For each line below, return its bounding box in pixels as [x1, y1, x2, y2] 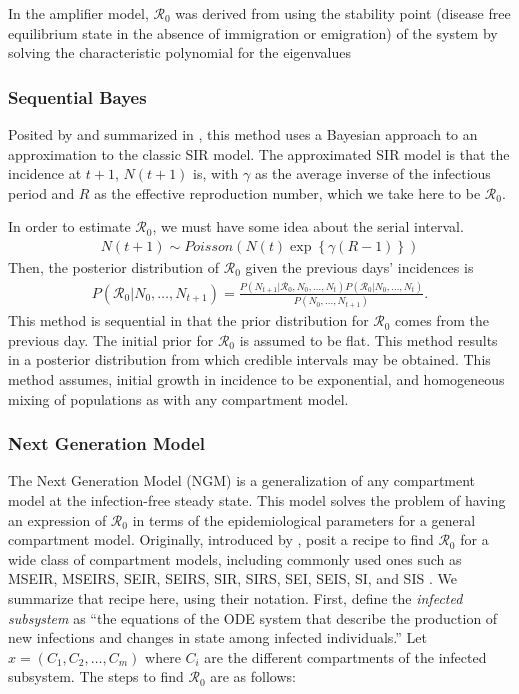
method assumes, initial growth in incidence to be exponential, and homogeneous [8, 369, 505, 390]
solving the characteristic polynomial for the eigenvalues [8, 42, 351, 63]
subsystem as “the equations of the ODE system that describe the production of [8, 607, 498, 628]
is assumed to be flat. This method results [239, 329, 498, 350]
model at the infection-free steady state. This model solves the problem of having [8, 490, 506, 511]
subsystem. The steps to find [8, 666, 184, 687]
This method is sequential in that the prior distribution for [8, 310, 369, 331]
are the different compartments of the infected [204, 646, 487, 667]
